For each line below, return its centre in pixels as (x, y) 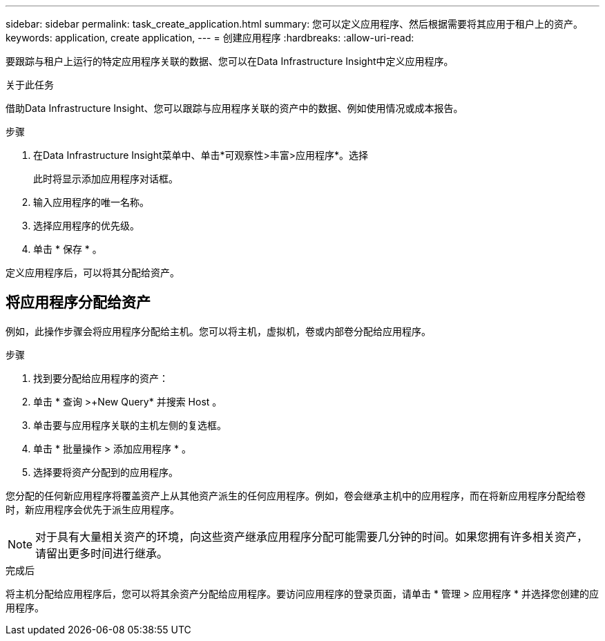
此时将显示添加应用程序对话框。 (106, 179)
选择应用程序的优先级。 (86, 226)
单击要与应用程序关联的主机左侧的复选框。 (130, 425)
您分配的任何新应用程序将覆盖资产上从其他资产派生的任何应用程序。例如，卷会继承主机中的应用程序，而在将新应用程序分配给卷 (296, 495)
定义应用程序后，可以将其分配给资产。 (93, 272)
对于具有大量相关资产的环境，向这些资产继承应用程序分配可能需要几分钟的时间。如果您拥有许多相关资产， (312, 536)
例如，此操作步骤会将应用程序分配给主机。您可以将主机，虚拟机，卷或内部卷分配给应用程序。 (218, 331)
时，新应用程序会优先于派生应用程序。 (93, 509)
